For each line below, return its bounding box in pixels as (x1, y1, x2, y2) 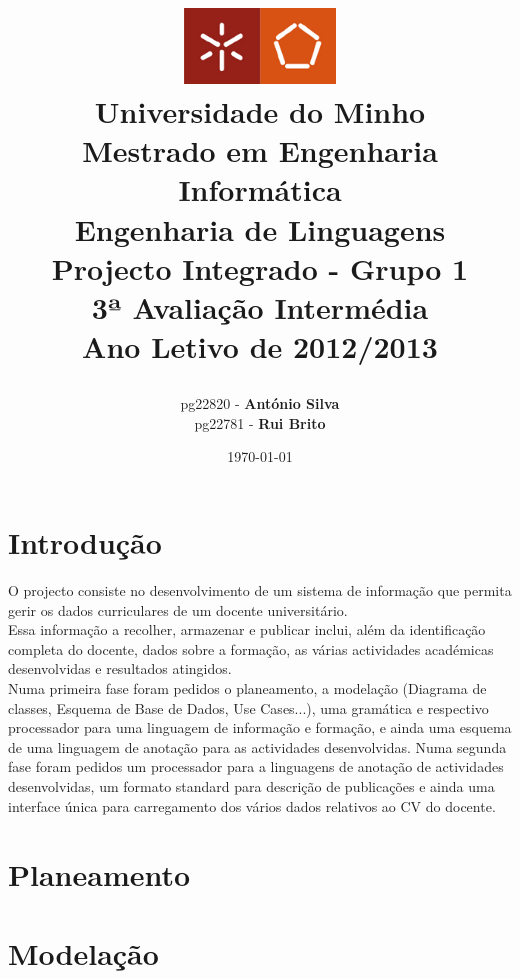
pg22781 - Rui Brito (194, 412, 326, 433)
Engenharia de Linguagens (74, 208, 446, 249)
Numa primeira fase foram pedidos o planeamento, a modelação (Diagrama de (8, 677, 487, 698)
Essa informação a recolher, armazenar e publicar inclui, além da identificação (8, 619, 486, 640)
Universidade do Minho (94, 90, 426, 131)
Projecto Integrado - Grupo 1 (51, 247, 469, 288)
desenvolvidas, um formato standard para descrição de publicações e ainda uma (8, 775, 495, 796)
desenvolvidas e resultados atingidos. (8, 658, 232, 679)
